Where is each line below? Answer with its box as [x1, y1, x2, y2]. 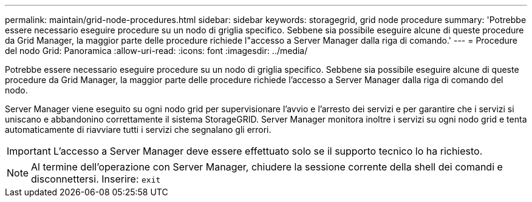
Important [7, 145, 51, 157]
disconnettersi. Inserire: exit [31, 173, 161, 185]
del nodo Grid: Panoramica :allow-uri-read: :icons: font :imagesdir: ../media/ [5, 45, 308, 56]
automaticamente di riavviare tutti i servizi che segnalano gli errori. [5, 124, 271, 135]
